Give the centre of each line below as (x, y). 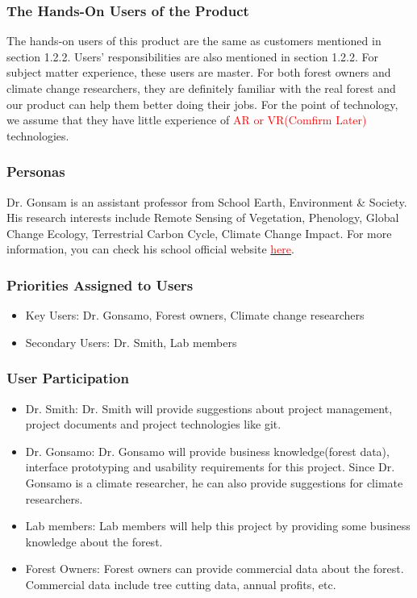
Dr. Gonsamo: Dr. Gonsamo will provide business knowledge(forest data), (207, 451)
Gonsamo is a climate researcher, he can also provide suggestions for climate (214, 482)
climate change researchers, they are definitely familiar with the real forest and (201, 88)
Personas (36, 171)
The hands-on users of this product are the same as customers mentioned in (194, 41)
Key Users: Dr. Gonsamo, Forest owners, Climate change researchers (195, 315)
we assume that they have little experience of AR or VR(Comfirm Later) (187, 120)
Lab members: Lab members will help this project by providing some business (218, 526)
